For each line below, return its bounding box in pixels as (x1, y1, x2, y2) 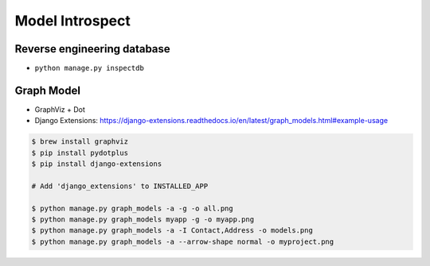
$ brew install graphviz (31, 137, 129, 146)
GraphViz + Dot (34, 104, 85, 114)
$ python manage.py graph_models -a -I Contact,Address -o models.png (31, 226, 314, 235)
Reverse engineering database (14, 42, 170, 56)
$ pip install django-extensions (31, 160, 162, 168)
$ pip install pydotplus (31, 148, 129, 157)
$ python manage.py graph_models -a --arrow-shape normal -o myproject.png (31, 237, 334, 246)
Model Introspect (14, 12, 131, 29)
